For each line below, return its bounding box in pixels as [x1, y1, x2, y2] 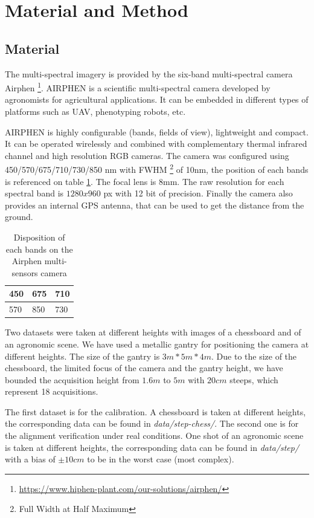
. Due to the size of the [211, 349, 297, 362]
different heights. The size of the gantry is [5, 349, 160, 362]
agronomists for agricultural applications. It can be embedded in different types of [5, 93, 309, 106]
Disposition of [13, 231, 65, 244]
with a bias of [5, 453, 56, 465]
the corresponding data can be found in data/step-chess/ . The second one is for [5, 417, 299, 430]
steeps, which [229, 373, 278, 386]
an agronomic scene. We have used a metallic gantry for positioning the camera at [5, 337, 309, 350]
